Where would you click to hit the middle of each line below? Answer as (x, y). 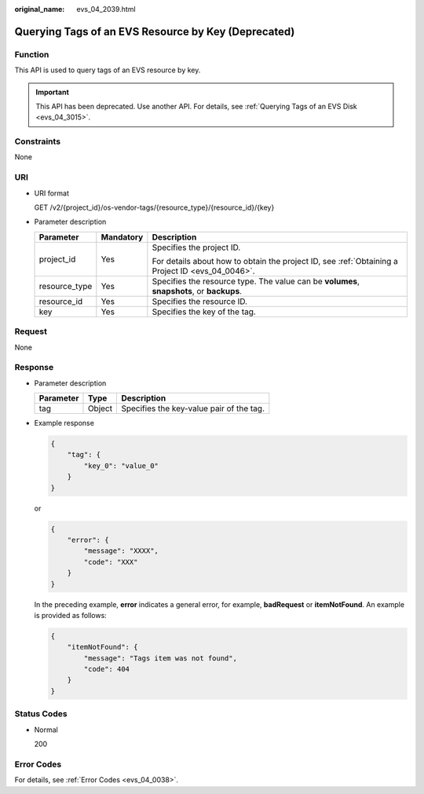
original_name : (40, 9)
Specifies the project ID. (196, 247)
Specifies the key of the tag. (204, 312)
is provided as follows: (71, 615)
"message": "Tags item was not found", (160, 658)
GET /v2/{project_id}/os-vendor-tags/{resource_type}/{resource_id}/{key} (154, 207)
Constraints (38, 141)
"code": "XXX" (111, 562)
